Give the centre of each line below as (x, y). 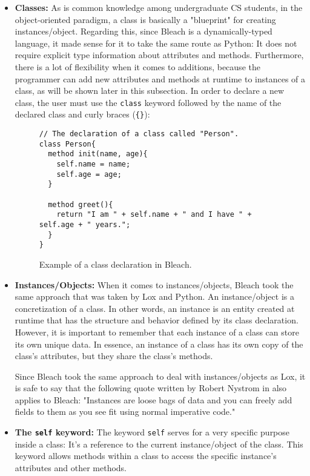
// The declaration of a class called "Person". (139, 134)
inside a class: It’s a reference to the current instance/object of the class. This (159, 444)
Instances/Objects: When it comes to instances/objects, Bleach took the (154, 284)
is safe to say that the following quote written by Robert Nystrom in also (151, 388)
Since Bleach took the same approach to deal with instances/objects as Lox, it (160, 376)
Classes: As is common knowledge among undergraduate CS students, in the (159, 7)
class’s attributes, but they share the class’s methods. (114, 356)
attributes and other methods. (71, 467)
